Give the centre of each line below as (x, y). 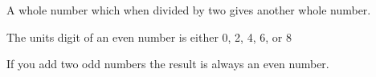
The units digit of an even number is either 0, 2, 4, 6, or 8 (149, 36)
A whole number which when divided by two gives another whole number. (189, 10)
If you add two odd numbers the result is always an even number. (168, 64)
